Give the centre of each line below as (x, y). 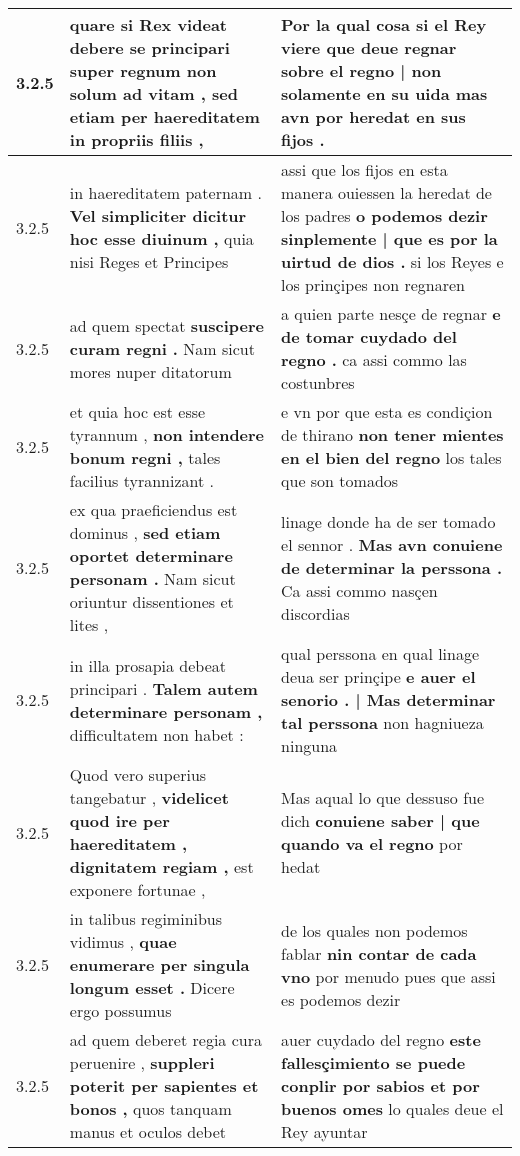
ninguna (309, 745)
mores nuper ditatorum (150, 371)
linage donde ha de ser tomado (388, 521)
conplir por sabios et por (380, 1085)
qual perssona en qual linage (380, 653)
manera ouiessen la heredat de (386, 192)
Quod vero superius (138, 774)
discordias (315, 613)
